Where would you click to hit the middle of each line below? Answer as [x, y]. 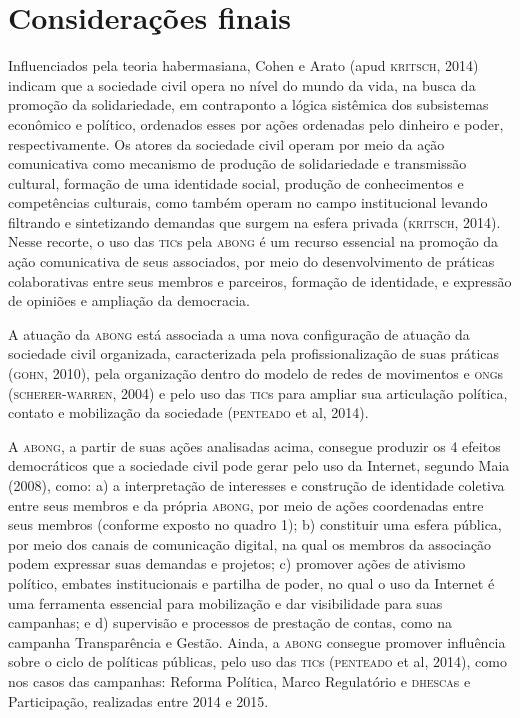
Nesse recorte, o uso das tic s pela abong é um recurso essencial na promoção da [253, 241]
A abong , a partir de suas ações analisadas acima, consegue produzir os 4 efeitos [254, 445]
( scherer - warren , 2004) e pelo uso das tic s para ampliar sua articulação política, [258, 392]
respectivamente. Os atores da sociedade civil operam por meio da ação [226, 143]
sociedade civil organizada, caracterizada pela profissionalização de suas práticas [254, 353]
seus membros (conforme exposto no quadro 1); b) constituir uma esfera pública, [255, 524]
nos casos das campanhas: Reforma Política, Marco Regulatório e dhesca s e [239, 680]
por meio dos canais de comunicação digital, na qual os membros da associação [250, 543]
